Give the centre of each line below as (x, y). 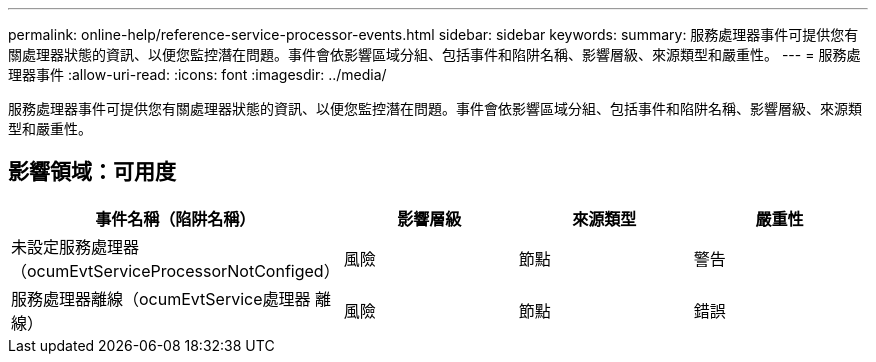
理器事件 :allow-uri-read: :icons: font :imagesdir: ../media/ (197, 74)
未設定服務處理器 (75, 246)
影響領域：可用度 (92, 172)
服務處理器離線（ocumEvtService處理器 (161, 298)
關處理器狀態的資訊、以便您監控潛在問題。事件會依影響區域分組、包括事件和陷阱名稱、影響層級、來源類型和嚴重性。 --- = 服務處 (434, 54)
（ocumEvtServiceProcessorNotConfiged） (175, 270)
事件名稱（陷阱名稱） (175, 218)
